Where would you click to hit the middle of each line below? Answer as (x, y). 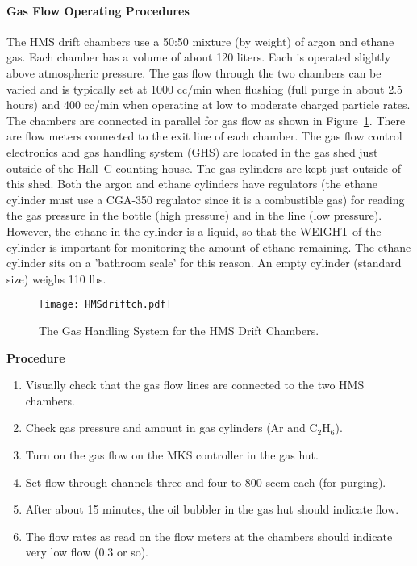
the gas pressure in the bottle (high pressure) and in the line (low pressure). (194, 215)
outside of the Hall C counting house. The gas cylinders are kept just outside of (204, 168)
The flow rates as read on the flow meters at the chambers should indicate (209, 536)
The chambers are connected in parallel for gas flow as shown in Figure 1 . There (206, 120)
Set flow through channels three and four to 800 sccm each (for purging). (206, 482)
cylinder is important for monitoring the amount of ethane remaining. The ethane (209, 247)
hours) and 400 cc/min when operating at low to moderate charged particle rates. (208, 105)
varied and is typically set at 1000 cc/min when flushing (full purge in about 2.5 (205, 88)
